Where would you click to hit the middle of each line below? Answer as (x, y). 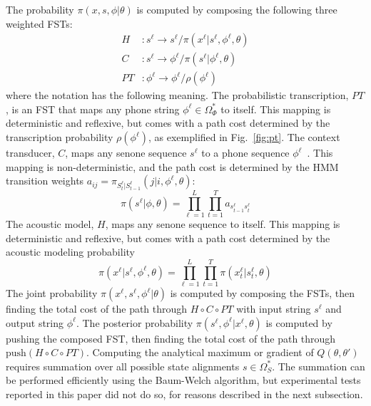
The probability (40, 9)
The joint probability (52, 293)
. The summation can (319, 366)
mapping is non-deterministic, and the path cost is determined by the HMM (172, 166)
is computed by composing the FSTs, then (262, 293)
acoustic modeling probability (70, 252)
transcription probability (60, 137)
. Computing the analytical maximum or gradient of (200, 352)
